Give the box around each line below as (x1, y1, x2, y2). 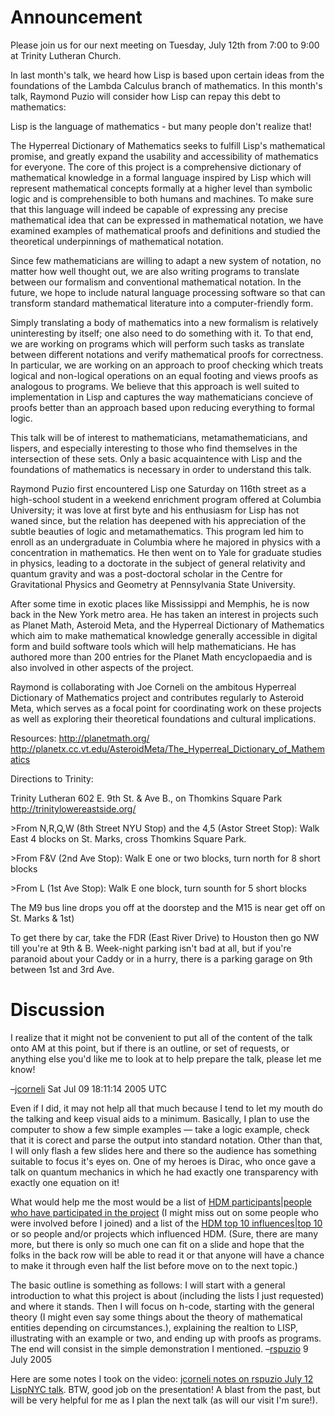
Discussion (10, 999, 105, 1021)
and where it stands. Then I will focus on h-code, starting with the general (10, 1300, 315, 1312)
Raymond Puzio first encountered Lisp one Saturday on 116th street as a (10, 482, 307, 495)
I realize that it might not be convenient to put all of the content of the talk (10, 1031, 313, 1043)
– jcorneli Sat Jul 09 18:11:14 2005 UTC (10, 1082, 168, 1095)
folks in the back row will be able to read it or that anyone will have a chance (10, 1249, 325, 1261)
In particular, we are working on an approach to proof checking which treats (10, 359, 324, 371)
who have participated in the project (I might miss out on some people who (10, 1206, 319, 1218)
